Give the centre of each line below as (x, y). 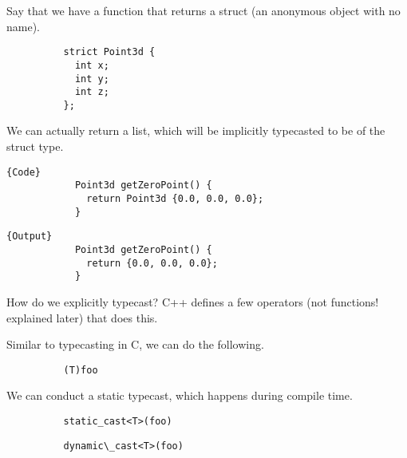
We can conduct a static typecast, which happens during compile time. (180, 395)
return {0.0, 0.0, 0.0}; (152, 263)
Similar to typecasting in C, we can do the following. (135, 344)
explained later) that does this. (82, 317)
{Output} (30, 237)
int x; (92, 65)
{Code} (24, 172)
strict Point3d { (109, 52)
